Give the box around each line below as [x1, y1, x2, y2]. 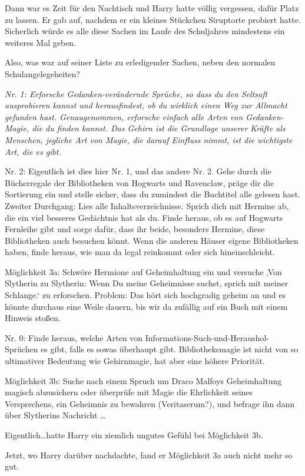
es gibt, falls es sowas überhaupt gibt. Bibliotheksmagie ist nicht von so [41, 343, 299, 355]
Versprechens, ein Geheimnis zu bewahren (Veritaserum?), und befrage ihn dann [5, 397, 295, 409]
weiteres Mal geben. [5, 36, 77, 48]
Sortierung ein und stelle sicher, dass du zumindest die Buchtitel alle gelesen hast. [5, 188, 300, 200]
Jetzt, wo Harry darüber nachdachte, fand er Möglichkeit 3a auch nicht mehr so [5, 448, 293, 461]
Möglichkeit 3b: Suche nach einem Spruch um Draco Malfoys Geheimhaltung [5, 374, 282, 386]
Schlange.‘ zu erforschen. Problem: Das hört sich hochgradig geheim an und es [5, 289, 286, 301]
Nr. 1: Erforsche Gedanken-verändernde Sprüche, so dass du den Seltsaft [5, 87, 268, 100]
